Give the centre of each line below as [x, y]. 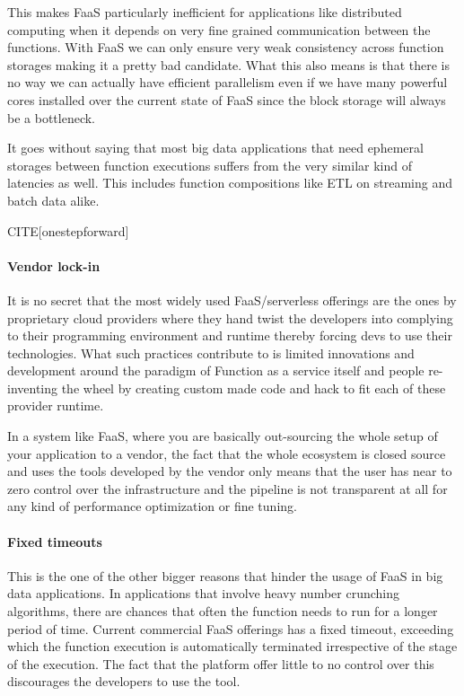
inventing [33, 388]
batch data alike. [53, 200]
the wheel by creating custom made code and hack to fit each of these [254, 388]
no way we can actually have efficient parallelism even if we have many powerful [228, 82]
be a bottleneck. [51, 117]
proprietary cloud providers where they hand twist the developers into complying [230, 317]
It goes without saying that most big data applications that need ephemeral [215, 148]
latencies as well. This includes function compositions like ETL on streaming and [230, 183]
